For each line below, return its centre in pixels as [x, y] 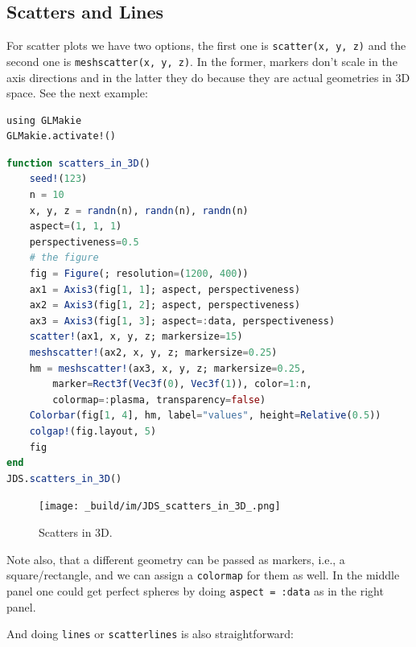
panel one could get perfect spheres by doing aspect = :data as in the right [195, 590]
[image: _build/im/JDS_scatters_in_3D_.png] [160, 507]
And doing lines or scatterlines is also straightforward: [150, 634]
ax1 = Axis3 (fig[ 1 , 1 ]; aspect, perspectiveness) [165, 289]
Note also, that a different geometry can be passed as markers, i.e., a [176, 559]
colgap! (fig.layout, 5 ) [93, 431]
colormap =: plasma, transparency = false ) [159, 400]
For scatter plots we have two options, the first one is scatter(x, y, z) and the [206, 45]
